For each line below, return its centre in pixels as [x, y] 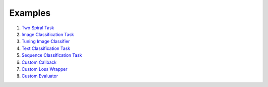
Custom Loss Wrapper [44, 69]
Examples [30, 13]
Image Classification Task [48, 34]
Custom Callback [39, 62]
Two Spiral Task [38, 28]
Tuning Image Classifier [46, 42]
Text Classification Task [46, 48]
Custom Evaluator [40, 76]
